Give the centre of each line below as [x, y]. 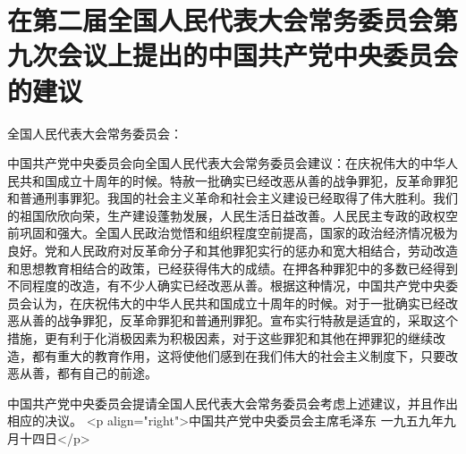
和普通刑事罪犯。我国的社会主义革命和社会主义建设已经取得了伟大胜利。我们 [233, 198]
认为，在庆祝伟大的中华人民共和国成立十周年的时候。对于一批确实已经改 [245, 303]
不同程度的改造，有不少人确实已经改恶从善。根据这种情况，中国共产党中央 [226, 286]
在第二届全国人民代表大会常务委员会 [220, 20]
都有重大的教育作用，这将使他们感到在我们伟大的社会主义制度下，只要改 [245, 355]
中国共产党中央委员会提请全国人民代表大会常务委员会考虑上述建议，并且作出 [233, 403]
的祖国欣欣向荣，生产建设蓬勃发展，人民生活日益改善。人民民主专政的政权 [226, 215]
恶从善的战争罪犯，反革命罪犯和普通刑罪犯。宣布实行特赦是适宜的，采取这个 [233, 320]
